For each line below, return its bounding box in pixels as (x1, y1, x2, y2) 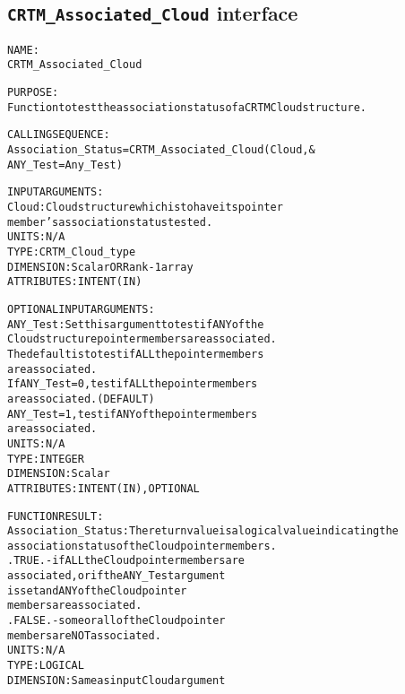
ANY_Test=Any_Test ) (7, 158, 123, 171)
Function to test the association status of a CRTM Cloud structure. (7, 100, 366, 114)
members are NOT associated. (7, 629, 161, 642)
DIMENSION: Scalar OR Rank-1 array (7, 260, 194, 273)
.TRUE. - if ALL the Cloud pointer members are (7, 554, 245, 568)
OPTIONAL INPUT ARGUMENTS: (7, 302, 155, 316)
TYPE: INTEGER (7, 452, 84, 465)
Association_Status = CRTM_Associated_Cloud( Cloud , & (7, 143, 315, 157)
